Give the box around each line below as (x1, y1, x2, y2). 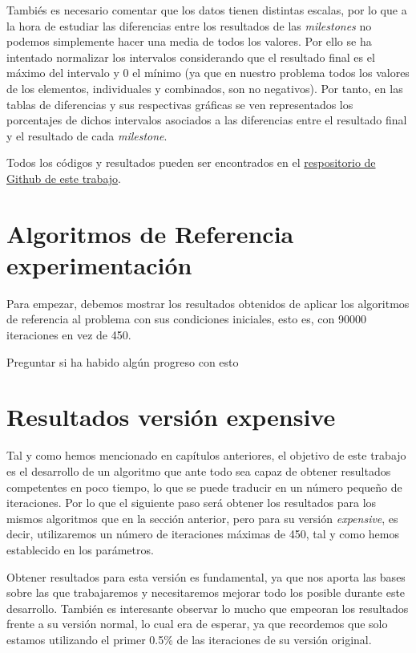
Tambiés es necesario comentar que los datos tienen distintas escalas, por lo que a (6, 2, 407, 18)
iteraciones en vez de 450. (6, 326, 131, 343)
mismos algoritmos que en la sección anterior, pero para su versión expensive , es (6, 509, 398, 526)
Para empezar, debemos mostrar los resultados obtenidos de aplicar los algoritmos (6, 294, 410, 311)
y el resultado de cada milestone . (6, 127, 168, 144)
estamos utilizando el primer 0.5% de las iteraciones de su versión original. (6, 631, 372, 647)
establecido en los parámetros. (6, 541, 154, 558)
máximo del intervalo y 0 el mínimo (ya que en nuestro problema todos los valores (6, 64, 410, 81)
